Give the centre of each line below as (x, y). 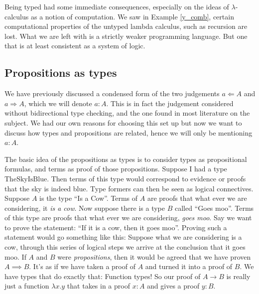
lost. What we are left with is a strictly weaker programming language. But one (126, 36)
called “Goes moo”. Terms (214, 208)
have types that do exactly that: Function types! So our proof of (103, 276)
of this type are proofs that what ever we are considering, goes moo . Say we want (128, 218)
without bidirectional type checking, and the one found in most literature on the (127, 113)
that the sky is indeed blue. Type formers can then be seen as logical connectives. (129, 188)
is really (238, 276)
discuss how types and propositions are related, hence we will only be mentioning (129, 132)
